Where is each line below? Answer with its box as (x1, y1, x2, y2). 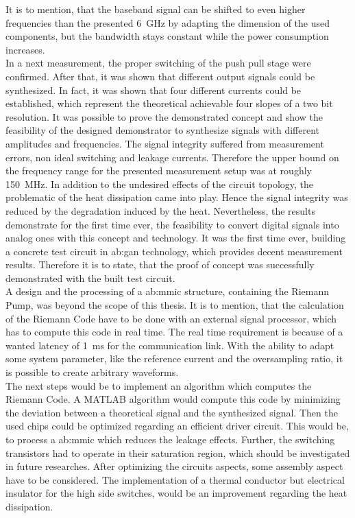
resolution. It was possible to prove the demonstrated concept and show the (5, 109, 323, 123)
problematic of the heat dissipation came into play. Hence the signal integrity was (5, 190, 348, 204)
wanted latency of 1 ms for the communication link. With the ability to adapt (5, 338, 334, 352)
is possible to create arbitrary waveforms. (5, 365, 179, 379)
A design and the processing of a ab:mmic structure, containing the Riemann (5, 284, 329, 298)
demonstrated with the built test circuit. (5, 270, 175, 285)
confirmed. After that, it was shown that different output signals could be (5, 69, 315, 83)
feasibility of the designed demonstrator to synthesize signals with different (5, 123, 319, 137)
